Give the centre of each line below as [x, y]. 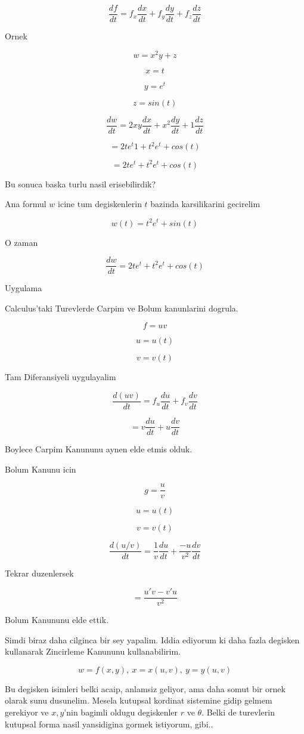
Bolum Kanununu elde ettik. [57, 620]
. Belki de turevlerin [238, 712]
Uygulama [24, 288]
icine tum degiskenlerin [100, 204]
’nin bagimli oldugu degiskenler [121, 712]
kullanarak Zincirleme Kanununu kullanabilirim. [93, 651]
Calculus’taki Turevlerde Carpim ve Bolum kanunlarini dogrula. [122, 308]
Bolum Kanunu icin [41, 469]
